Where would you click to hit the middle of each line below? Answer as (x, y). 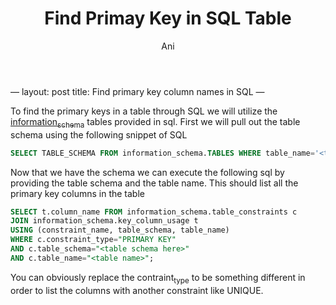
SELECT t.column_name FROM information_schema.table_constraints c (154, 212)
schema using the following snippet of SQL (99, 134)
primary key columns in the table (77, 193)
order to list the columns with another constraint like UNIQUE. (137, 290)
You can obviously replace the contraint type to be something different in (158, 278)
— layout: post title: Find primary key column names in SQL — (137, 91)
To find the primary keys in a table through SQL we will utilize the (144, 111)
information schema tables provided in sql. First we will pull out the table (155, 122)
